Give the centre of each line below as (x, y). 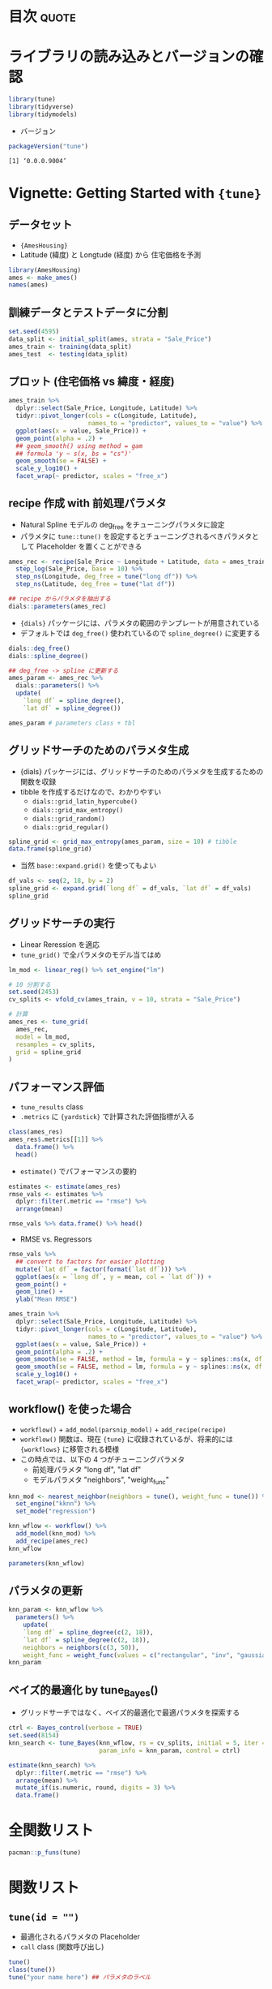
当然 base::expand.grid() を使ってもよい (88, 866)
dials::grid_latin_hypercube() (85, 801)
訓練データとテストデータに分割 (88, 312)
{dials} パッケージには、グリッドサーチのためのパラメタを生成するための (142, 771)
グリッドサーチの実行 (62, 923)
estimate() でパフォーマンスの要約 (79, 1171)
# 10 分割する (30, 984)
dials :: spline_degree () (49, 656)
